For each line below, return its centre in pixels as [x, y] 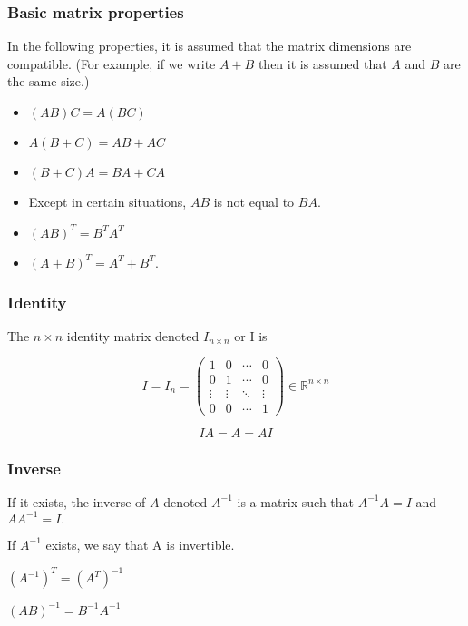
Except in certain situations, [107, 201]
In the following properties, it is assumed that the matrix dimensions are [210, 46]
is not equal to [254, 201]
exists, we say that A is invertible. [140, 544]
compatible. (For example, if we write [112, 63]
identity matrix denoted [133, 335]
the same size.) [49, 81]
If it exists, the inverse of [77, 501]
